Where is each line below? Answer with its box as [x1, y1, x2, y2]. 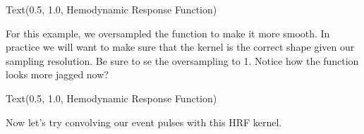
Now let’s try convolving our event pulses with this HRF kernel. [6, 114, 282, 129]
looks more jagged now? [6, 67, 109, 82]
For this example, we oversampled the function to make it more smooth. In [6, 25, 330, 40]
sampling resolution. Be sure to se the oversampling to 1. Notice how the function [6, 53, 359, 68]
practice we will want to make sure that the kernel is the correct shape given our [6, 39, 355, 54]
